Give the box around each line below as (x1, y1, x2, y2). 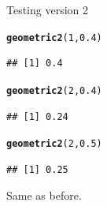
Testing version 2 (6, 2, 89, 17)
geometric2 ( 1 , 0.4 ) (6, 32, 102, 43)
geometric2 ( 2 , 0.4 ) (6, 84, 102, 96)
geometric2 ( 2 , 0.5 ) (6, 138, 102, 150)
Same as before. (6, 187, 82, 204)
